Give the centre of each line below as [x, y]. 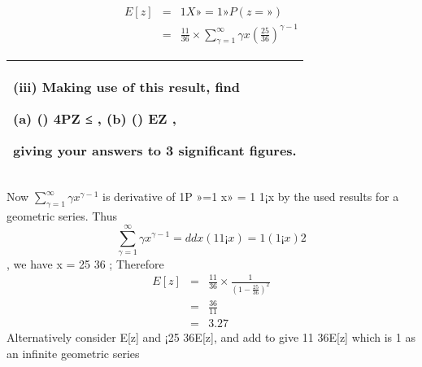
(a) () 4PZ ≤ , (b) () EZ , [95, 119]
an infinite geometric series [73, 353]
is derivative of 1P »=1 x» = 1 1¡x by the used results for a [251, 197]
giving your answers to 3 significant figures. [155, 151]
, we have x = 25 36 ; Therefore [85, 263]
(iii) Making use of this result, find [127, 87]
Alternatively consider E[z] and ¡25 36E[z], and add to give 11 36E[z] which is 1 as [211, 337]
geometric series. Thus [62, 216]
